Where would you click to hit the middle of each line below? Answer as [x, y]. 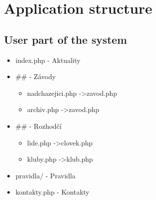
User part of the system [66, 39]
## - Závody [35, 76]
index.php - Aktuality [48, 60]
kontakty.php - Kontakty [52, 192]
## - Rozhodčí [38, 126]
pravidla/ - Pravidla [45, 175]
